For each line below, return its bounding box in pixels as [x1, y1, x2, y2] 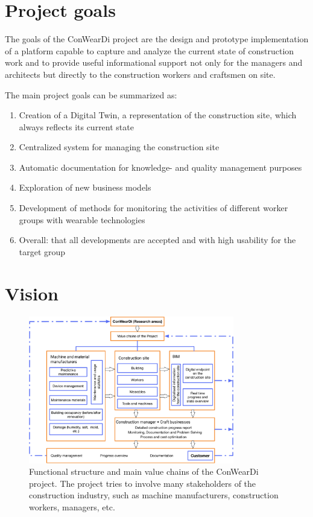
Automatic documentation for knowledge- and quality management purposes [19, 160, 302, 173]
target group [19, 245, 66, 258]
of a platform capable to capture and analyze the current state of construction [5, 44, 294, 57]
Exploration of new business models [19, 181, 151, 194]
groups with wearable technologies [19, 213, 145, 226]
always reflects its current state [19, 120, 134, 133]
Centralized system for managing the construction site [19, 141, 220, 153]
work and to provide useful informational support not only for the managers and [5, 56, 303, 69]
